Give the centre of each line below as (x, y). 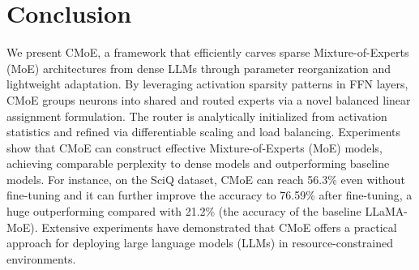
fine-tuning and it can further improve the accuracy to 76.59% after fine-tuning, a (209, 195)
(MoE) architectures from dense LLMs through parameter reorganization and (199, 68)
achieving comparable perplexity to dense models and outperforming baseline (198, 163)
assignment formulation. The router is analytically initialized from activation (197, 116)
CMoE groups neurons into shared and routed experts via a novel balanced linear (209, 99)
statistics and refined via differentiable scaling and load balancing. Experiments (204, 132)
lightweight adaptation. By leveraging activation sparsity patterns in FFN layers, (207, 84)
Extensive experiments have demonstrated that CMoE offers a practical (219, 227)
